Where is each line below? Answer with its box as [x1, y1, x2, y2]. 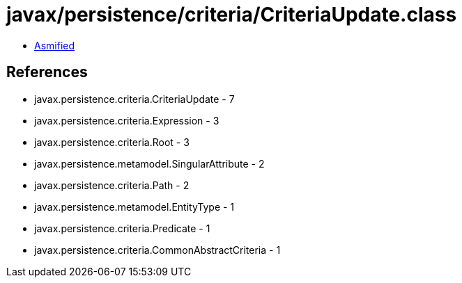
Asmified [34, 39, 75, 51]
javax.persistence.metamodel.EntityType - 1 [34, 200, 235, 213]
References [6, 63, 88, 81]
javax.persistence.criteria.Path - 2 [34, 179, 190, 191]
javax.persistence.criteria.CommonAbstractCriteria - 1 [34, 243, 281, 256]
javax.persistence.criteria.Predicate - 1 [34, 222, 210, 234]
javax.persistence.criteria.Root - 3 [34, 136, 190, 148]
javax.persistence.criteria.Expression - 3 [34, 114, 220, 127]
